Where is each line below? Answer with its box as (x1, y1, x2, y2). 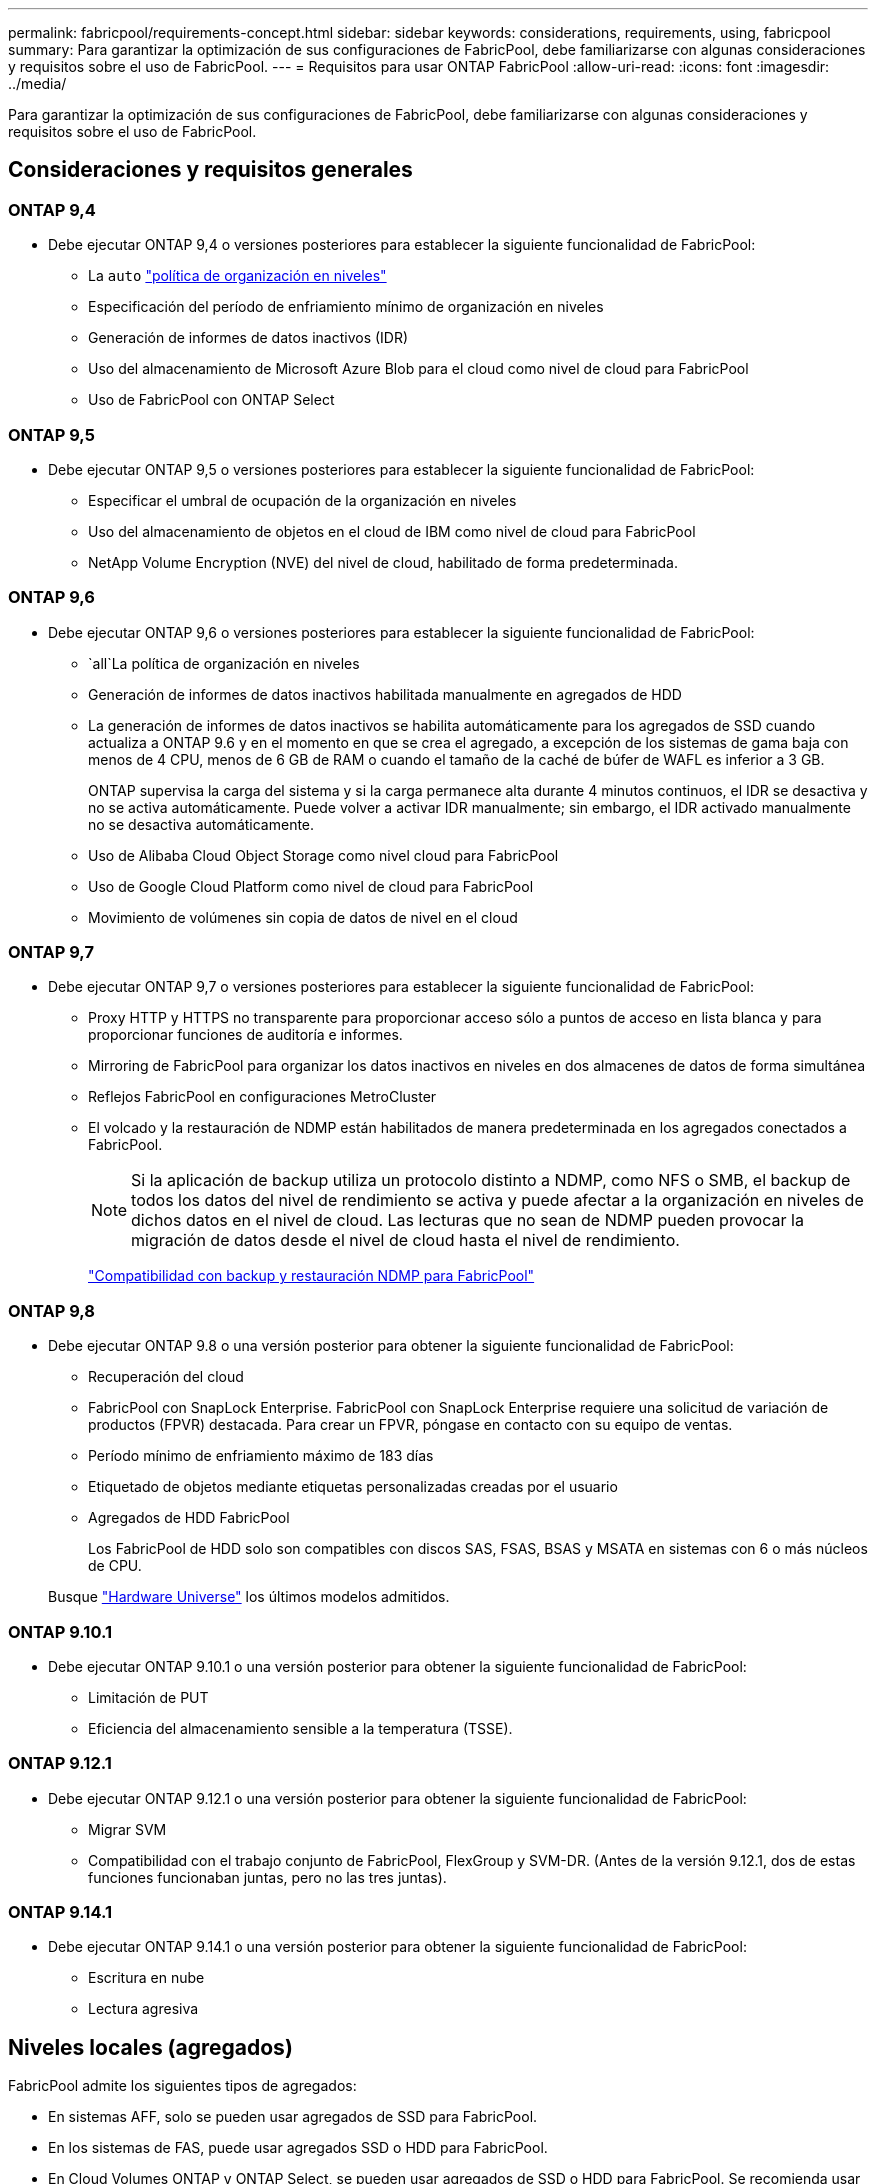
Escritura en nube (88, 1969, 205, 1987)
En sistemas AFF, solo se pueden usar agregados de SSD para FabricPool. (48, 2108, 538, 2126)
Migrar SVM (88, 1820, 167, 1838)
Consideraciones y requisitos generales (8, 157, 413, 183)
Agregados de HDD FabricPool (88, 1509, 290, 1527)
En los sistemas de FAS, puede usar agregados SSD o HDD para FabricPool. (48, 2139, 548, 2157)
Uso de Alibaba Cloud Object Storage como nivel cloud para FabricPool (88, 846, 559, 864)
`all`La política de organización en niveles (88, 654, 360, 672)
